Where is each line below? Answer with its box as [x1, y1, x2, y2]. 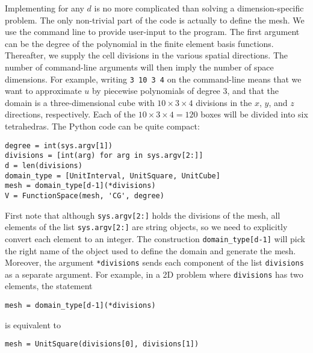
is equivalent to [5, 318, 61, 331]
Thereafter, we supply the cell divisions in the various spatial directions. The [5, 49, 288, 61]
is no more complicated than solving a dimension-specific [94, 2, 304, 14]
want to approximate [5, 84, 82, 97]
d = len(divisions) [5, 161, 82, 170]
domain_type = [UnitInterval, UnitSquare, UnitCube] [5, 171, 220, 180]
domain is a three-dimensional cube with [5, 96, 155, 108]
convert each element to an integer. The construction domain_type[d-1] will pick [5, 232, 305, 245]
